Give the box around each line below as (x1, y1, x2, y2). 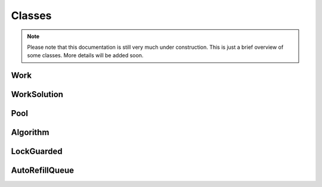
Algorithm (11, 127, 49, 138)
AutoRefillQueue (11, 166, 75, 176)
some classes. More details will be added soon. (27, 52, 144, 59)
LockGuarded (11, 147, 63, 157)
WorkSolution (11, 89, 64, 99)
